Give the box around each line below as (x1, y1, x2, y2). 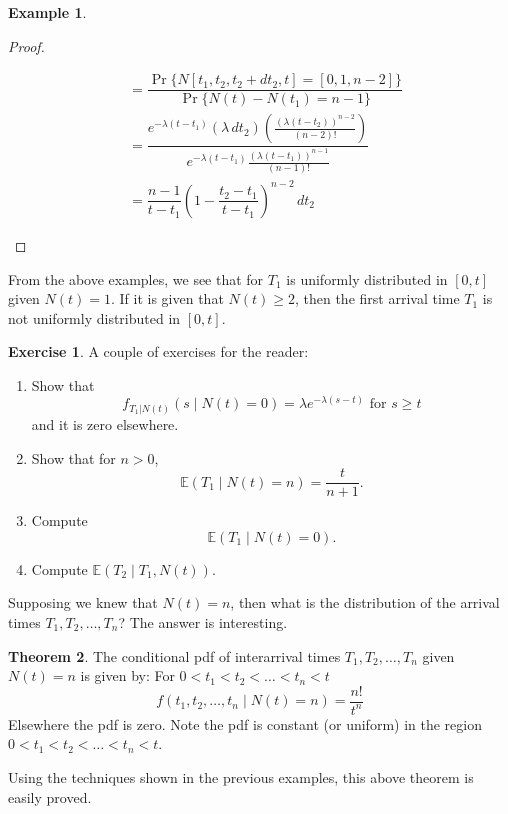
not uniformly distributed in (8, 307, 181, 328)
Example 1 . (8, 2, 87, 22)
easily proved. (8, 786, 92, 807)
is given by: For (80, 665, 175, 686)
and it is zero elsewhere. (31, 414, 179, 434)
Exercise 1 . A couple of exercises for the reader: (8, 341, 309, 362)
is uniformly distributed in (286, 268, 448, 289)
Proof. (8, 35, 45, 56)
